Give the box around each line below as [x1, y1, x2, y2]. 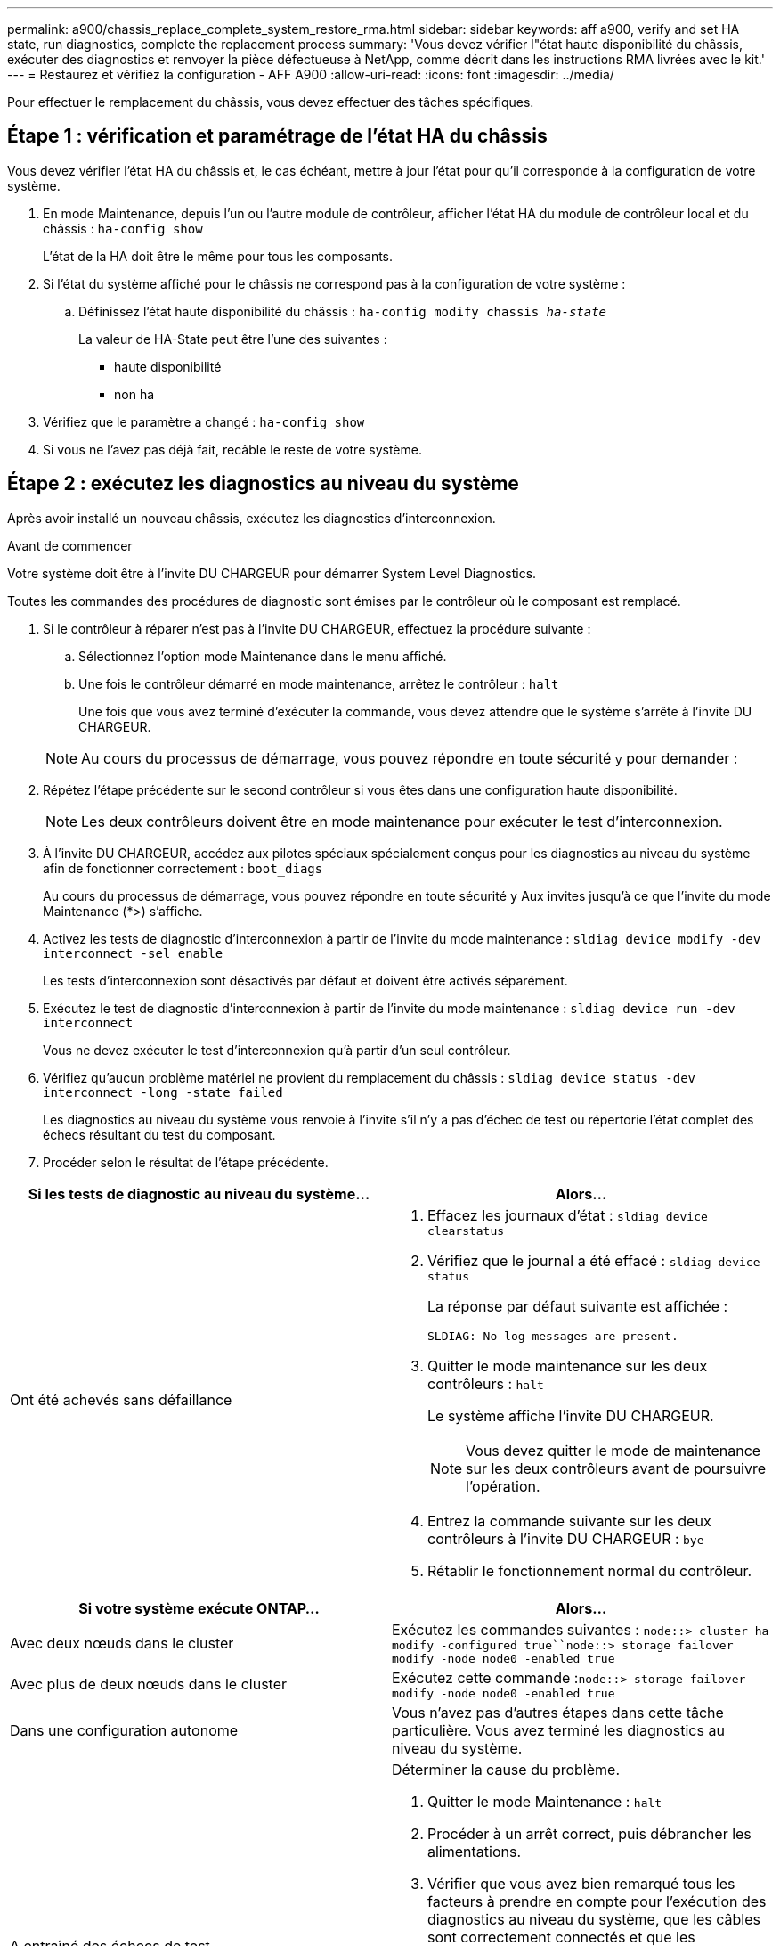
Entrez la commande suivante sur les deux [427, 1511, 711, 1530]
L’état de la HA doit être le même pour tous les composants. [43, 248, 394, 264]
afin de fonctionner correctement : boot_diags [43, 860, 323, 876]
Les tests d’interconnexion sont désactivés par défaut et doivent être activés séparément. [43, 972, 568, 988]
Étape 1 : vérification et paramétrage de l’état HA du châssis [7, 125, 548, 148]
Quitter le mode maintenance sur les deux [427, 1356, 708, 1375]
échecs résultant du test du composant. [43, 1126, 276, 1142]
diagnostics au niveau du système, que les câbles [427, 1909, 760, 1928]
